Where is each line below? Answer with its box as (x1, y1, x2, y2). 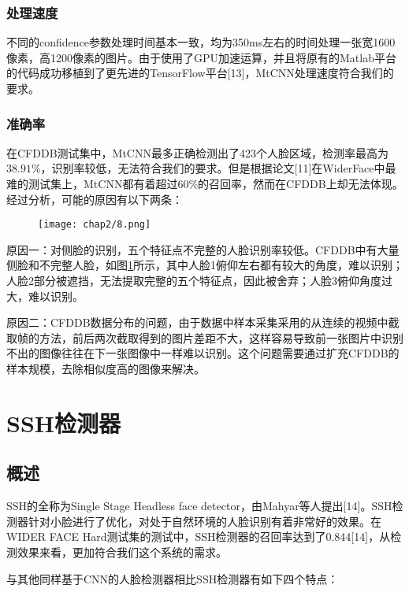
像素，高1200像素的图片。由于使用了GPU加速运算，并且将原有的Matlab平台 (6, 49, 396, 65)
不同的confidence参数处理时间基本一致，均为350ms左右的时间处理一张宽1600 (6, 34, 396, 50)
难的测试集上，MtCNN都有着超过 (6, 176, 178, 191)
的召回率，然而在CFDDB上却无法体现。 (198, 176, 403, 191)
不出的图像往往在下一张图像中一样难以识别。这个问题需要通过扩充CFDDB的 (6, 345, 400, 361)
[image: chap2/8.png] (38, 219, 151, 231)
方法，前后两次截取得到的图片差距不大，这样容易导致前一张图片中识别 (39, 329, 403, 346)
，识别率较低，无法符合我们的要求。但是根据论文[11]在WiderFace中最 (40, 160, 396, 176)
